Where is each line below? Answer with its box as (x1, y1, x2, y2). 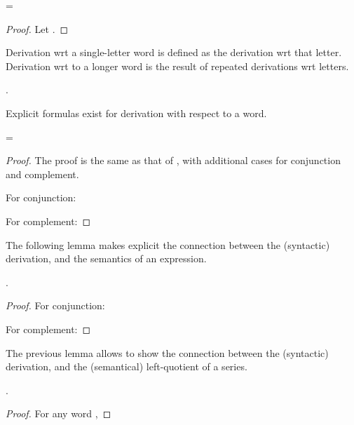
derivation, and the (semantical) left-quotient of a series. (6, 359, 247, 374)
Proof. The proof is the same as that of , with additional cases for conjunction (6, 153, 341, 168)
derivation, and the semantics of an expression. (6, 251, 207, 266)
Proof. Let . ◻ (6, 21, 69, 36)
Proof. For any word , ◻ (6, 406, 111, 421)
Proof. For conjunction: (6, 298, 105, 313)
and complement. (6, 166, 79, 181)
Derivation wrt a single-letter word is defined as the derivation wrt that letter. (6, 45, 342, 60)
